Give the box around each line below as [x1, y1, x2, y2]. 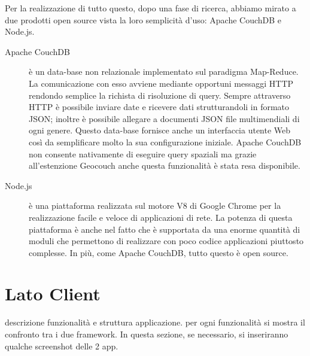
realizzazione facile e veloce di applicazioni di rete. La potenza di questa [29, 211, 293, 223]
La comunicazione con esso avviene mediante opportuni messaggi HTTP [29, 77, 294, 89]
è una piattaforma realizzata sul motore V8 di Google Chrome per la [29, 199, 281, 212]
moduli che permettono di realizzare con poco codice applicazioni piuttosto [29, 235, 304, 247]
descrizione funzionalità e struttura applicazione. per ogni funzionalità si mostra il [5, 316, 305, 328]
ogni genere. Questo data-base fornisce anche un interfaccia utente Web [29, 124, 291, 136]
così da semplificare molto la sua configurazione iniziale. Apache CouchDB [29, 135, 302, 148]
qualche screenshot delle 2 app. [5, 339, 118, 352]
